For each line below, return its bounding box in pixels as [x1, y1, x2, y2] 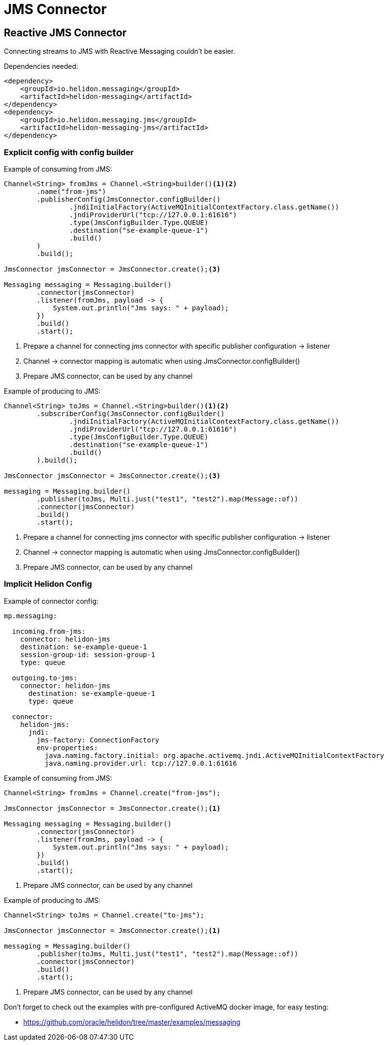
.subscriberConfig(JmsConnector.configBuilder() [36, 409, 225, 418]
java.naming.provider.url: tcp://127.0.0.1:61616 [45, 759, 237, 767]
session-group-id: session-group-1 [20, 650, 155, 659]
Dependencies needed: [4, 62, 79, 71]
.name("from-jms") [36, 187, 106, 195]
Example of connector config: [4, 596, 98, 605]
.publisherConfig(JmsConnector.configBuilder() [36, 195, 221, 203]
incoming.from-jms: [12, 627, 86, 635]
